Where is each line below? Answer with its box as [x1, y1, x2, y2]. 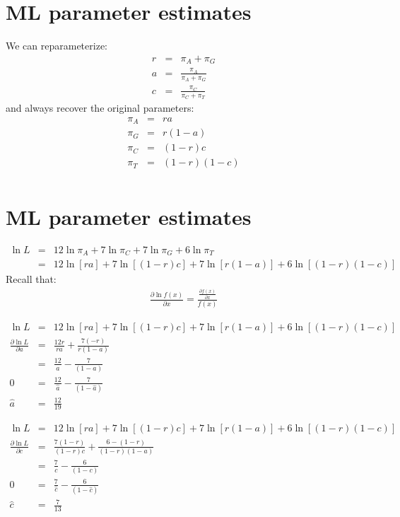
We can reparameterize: [6, 38, 107, 53]
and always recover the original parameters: [6, 100, 194, 115]
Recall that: [6, 272, 57, 286]
